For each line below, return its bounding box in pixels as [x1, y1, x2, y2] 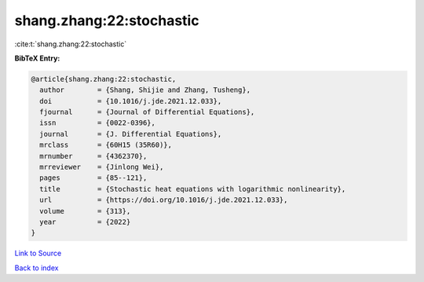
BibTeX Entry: [14, 53, 60, 63]
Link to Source [14, 248, 62, 258]
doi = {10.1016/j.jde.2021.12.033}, [39, 97, 222, 105]
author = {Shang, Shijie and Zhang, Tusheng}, [39, 86, 251, 94]
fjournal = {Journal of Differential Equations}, [39, 108, 255, 117]
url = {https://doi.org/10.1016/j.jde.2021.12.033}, [39, 196, 288, 204]
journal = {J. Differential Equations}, [39, 130, 222, 138]
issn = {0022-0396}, [39, 119, 156, 127]
